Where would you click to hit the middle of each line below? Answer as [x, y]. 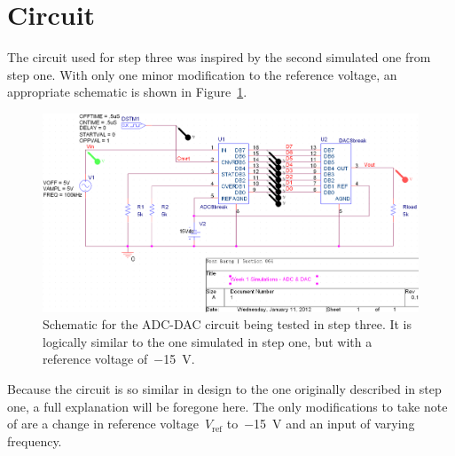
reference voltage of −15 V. [119, 359]
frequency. [35, 440]
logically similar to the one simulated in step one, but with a [208, 341]
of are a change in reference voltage [103, 424]
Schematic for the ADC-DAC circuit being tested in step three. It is [227, 324]
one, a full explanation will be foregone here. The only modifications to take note [227, 406]
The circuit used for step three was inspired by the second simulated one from [219, 57]
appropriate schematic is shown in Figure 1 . [127, 92]
